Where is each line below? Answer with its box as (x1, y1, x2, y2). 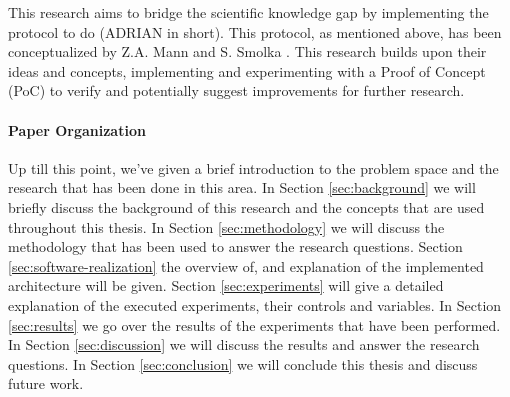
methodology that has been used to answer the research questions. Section (8, 236, 463, 257)
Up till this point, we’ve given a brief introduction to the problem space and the (8, 157, 499, 178)
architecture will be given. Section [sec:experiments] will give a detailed (8, 275, 444, 296)
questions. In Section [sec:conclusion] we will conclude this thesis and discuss (8, 353, 478, 374)
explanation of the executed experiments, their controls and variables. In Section (8, 294, 502, 315)
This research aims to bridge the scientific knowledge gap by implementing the (8, 2, 489, 22)
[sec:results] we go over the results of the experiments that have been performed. (8, 314, 501, 335)
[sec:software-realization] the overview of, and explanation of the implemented (8, 255, 484, 276)
